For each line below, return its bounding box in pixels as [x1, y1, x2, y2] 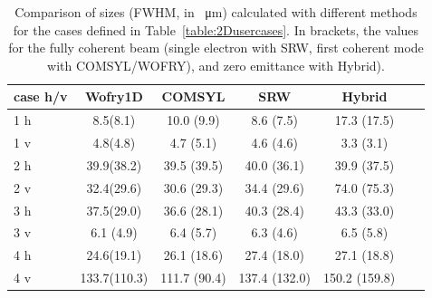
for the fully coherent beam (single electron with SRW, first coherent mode [8, 38, 424, 57]
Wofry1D [85, 87, 143, 106]
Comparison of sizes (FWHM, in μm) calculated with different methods [14, 3, 418, 21]
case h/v [14, 87, 68, 106]
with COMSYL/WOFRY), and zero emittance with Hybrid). [47, 55, 385, 74]
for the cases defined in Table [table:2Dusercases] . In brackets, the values [13, 20, 419, 39]
